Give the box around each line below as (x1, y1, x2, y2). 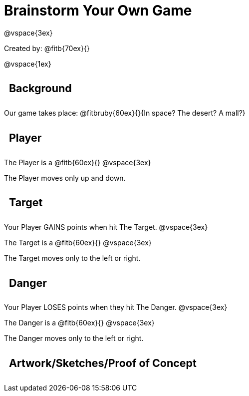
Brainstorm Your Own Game (4, 2, 192, 19)
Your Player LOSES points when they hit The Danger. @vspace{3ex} (4, 303, 228, 312)
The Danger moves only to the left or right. (4, 334, 144, 343)
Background (9, 82, 72, 95)
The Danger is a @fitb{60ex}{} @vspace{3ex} (4, 318, 155, 327)
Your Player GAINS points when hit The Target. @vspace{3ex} (4, 222, 208, 231)
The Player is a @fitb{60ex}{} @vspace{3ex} (4, 158, 151, 167)
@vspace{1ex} (4, 59, 51, 68)
